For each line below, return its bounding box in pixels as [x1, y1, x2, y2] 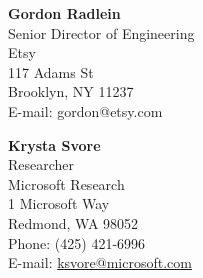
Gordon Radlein [8, 3, 121, 23]
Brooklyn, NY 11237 [8, 81, 134, 102]
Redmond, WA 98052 [8, 212, 139, 233]
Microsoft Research [8, 173, 125, 194]
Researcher [8, 154, 75, 175]
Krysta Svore [8, 134, 101, 155]
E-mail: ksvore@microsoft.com [8, 252, 192, 273]
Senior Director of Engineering [8, 22, 195, 43]
